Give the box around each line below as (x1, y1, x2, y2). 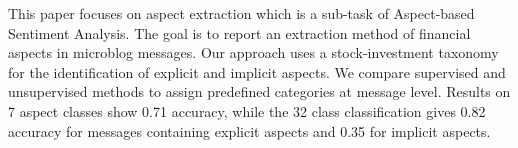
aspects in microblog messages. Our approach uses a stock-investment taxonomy (8, 42, 499, 63)
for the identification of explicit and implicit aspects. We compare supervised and (8, 61, 506, 82)
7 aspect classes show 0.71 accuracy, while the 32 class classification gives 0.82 (8, 100, 486, 121)
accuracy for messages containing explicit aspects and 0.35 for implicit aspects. (8, 120, 491, 141)
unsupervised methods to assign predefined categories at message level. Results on (8, 81, 511, 102)
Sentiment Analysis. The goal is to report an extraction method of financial (8, 22, 471, 43)
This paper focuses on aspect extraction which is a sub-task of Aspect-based (8, 3, 475, 23)
